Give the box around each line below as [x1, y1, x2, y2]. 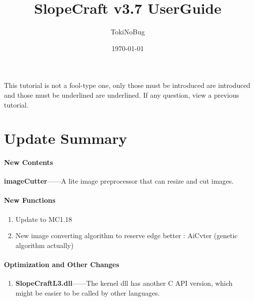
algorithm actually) [15, 240, 74, 250]
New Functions [4, 195, 56, 205]
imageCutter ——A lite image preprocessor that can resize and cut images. [4, 176, 234, 186]
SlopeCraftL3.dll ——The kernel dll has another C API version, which [15, 278, 233, 288]
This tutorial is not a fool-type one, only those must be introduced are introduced [4, 80, 251, 90]
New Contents [4, 157, 53, 167]
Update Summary [4, 128, 127, 148]
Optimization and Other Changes [4, 259, 119, 270]
